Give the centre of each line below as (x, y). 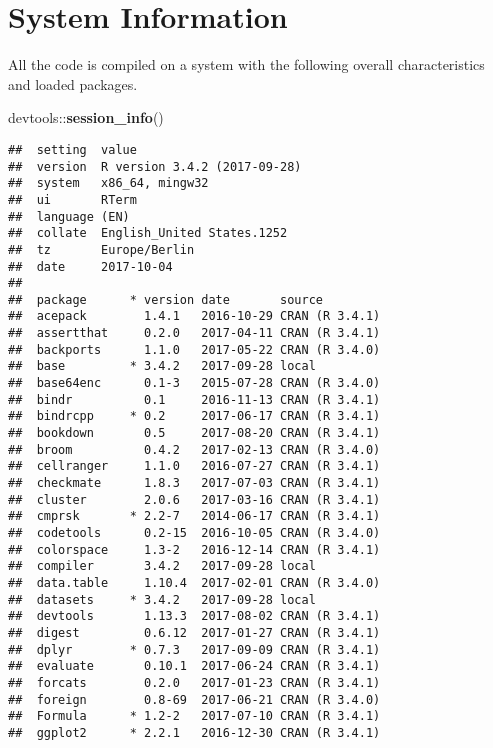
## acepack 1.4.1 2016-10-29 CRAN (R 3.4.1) (194, 316)
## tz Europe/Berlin (101, 249)
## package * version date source (165, 299)
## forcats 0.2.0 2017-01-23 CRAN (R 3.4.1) (194, 682)
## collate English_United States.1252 (148, 233)
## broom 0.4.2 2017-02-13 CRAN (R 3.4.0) (194, 449)
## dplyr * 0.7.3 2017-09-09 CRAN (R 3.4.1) (194, 649)
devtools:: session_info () (86, 117)
